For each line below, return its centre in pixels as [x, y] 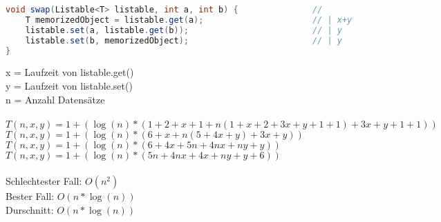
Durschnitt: [30, 209]
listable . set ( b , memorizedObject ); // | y [184, 40]
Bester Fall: [30, 196]
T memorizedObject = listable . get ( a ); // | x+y [189, 20]
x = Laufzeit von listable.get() [70, 72]
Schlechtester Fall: [44, 181]
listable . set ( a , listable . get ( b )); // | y [184, 30]
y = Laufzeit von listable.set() [69, 85]
